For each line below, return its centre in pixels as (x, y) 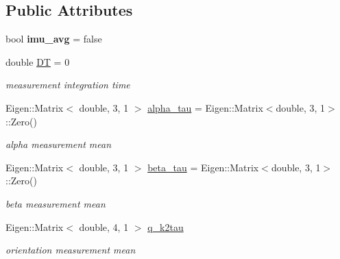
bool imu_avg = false (54, 39)
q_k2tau (166, 226)
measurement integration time (68, 85)
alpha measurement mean (59, 144)
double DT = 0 (38, 61)
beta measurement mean (56, 203)
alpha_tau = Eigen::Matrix (205, 107)
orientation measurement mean (71, 250)
